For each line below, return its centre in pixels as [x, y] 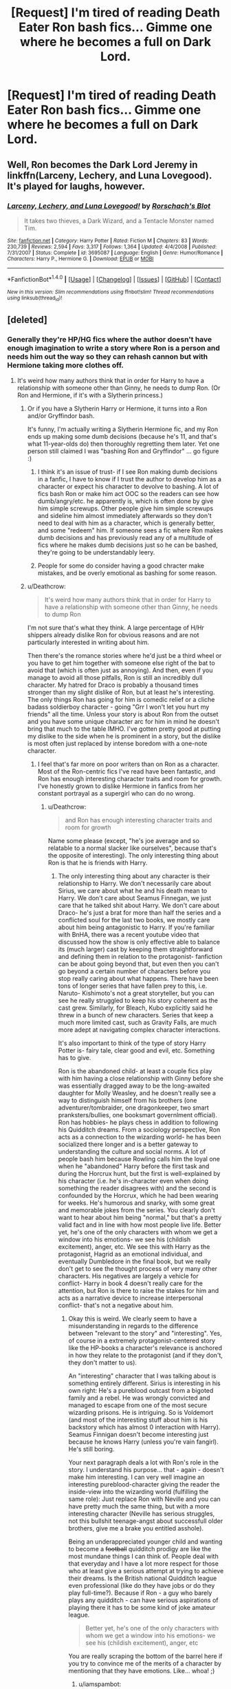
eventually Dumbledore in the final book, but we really [134, 1261]
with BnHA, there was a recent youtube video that [129, 934]
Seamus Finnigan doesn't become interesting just [139, 1434]
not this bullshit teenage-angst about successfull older [146, 1521]
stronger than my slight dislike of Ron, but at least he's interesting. [121, 692]
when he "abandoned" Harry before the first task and [134, 1166]
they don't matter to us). [103, 1362]
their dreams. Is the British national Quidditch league [143, 1578]
